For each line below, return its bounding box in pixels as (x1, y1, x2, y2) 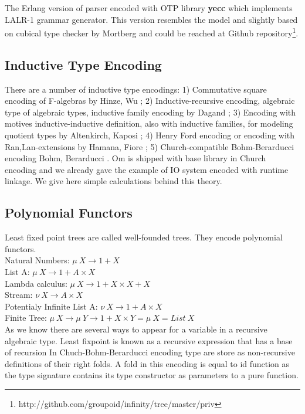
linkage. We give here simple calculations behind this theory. (5, 175, 222, 187)
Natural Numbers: (5, 254, 70, 266)
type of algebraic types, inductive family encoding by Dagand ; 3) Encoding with (5, 106, 296, 118)
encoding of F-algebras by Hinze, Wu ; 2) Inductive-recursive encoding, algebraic (5, 94, 295, 107)
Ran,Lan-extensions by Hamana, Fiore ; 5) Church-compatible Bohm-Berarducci (5, 140, 294, 152)
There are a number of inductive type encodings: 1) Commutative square (5, 83, 267, 95)
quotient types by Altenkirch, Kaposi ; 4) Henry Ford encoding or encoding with (5, 129, 295, 141)
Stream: (5, 289, 33, 301)
